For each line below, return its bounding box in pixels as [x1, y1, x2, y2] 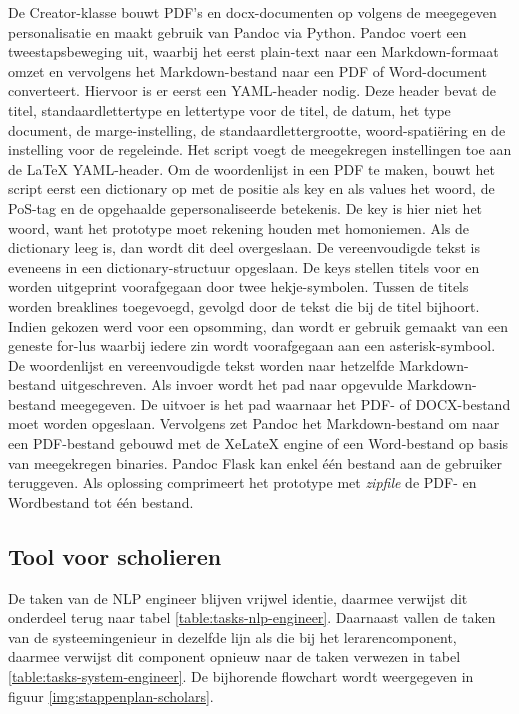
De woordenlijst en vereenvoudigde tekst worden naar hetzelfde [8, 354, 395, 375]
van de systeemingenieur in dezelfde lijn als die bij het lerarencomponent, [8, 626, 457, 647]
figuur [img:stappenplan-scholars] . [8, 685, 214, 706]
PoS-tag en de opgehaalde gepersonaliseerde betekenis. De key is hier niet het [8, 197, 483, 218]
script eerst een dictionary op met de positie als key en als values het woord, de [8, 178, 495, 199]
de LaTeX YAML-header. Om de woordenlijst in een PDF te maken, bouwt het [8, 158, 495, 179]
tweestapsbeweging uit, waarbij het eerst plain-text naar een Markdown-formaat [8, 41, 499, 62]
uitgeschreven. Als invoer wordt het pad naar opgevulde [60, 374, 403, 395]
